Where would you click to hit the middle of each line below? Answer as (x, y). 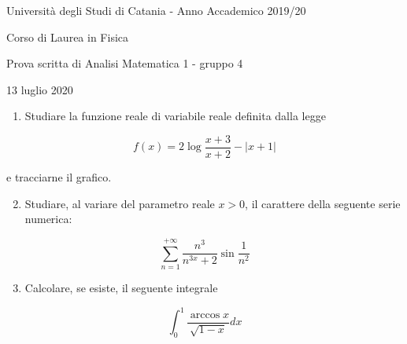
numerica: (48, 219)
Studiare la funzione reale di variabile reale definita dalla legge (175, 116)
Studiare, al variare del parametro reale (120, 203)
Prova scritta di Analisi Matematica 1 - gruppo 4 (125, 63)
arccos (205, 315)
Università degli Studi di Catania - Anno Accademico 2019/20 (156, 10)
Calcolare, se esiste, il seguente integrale (121, 287)
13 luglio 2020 (40, 89)
